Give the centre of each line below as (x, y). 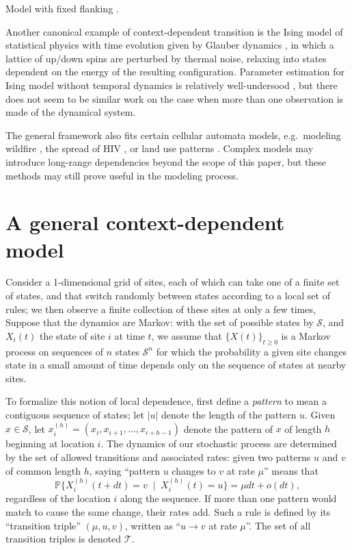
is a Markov (306, 335)
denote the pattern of (228, 428)
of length (303, 428)
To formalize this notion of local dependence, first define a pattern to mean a (166, 401)
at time (130, 335)
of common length (43, 470)
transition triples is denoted (64, 539)
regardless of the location (58, 498)
